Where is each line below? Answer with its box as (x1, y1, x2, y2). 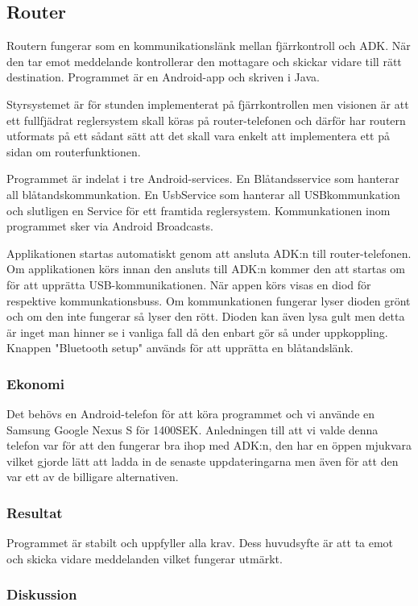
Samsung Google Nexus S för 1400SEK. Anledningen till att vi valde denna (6, 421, 379, 438)
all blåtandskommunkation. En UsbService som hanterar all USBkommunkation (6, 185, 400, 202)
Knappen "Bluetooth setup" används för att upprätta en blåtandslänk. (6, 339, 354, 356)
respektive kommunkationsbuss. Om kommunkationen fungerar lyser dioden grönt (6, 292, 411, 309)
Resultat (6, 503, 63, 522)
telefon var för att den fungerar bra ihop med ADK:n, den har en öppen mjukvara (6, 437, 412, 454)
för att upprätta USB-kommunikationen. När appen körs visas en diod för (6, 276, 371, 293)
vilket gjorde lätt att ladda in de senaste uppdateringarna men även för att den (6, 452, 399, 469)
